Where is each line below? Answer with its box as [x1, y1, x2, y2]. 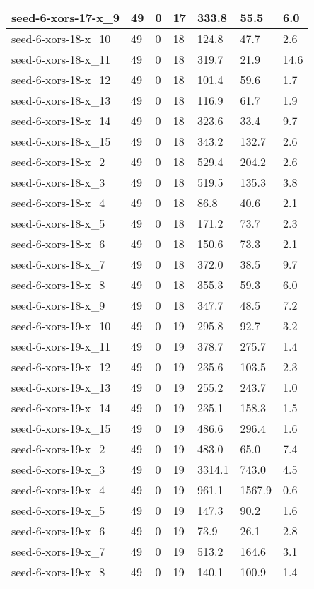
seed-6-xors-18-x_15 [11, 133, 111, 149]
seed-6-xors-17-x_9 [11, 9, 120, 25]
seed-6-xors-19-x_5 [11, 502, 105, 518]
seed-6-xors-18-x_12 [11, 71, 111, 88]
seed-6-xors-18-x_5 [11, 215, 105, 231]
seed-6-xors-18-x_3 [11, 174, 105, 190]
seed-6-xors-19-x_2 [11, 441, 105, 457]
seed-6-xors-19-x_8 [11, 564, 105, 580]
